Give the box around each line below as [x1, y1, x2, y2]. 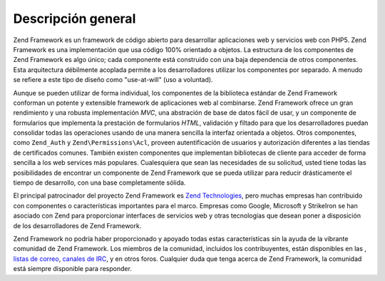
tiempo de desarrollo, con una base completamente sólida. [13, 178, 186, 187]
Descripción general [13, 11, 136, 26]
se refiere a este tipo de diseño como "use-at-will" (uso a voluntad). [13, 76, 213, 84]
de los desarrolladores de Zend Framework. [13, 221, 142, 230]
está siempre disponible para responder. [13, 265, 132, 273]
